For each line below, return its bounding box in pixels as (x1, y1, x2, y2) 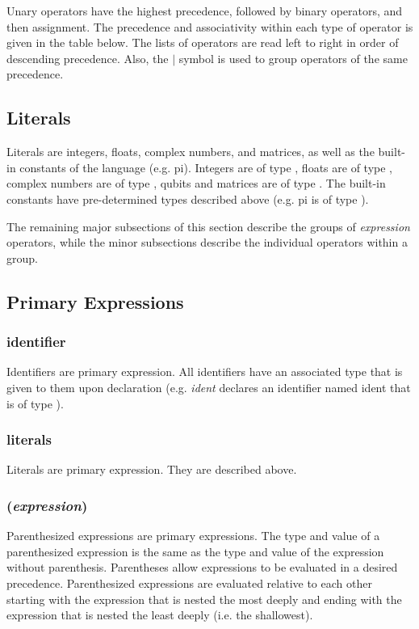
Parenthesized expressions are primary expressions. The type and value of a (6, 527, 380, 544)
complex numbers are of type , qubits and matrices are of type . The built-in (6, 175, 386, 192)
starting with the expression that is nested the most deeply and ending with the (6, 590, 402, 607)
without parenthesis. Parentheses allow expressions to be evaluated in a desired (6, 559, 398, 576)
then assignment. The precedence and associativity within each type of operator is (6, 18, 413, 35)
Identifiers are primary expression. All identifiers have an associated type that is (6, 363, 403, 380)
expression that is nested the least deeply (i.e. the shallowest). (6, 606, 313, 623)
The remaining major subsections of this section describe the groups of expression (6, 217, 410, 234)
